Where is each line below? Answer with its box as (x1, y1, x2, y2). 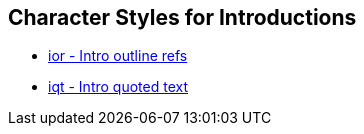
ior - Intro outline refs (48, 47, 188, 65)
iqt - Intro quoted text (48, 78, 188, 96)
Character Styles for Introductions (8, 5, 357, 30)
